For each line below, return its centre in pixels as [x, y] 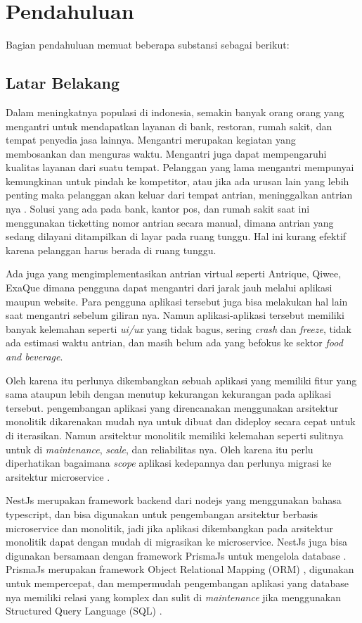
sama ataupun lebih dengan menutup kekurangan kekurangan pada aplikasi [169, 394]
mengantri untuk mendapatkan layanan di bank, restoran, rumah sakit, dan [169, 126]
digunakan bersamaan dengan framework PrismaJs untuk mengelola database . [176, 555]
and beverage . [34, 357]
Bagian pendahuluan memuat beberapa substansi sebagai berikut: [148, 45]
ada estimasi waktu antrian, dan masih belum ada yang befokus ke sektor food [174, 342]
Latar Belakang [63, 83]
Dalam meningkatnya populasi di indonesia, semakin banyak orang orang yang [175, 112]
